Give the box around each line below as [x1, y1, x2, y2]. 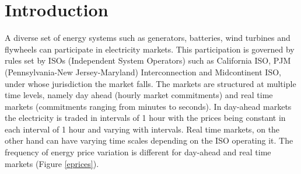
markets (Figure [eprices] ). [5, 157, 99, 169]
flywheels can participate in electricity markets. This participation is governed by [5, 43, 295, 55]
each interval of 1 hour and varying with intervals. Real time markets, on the [5, 123, 280, 135]
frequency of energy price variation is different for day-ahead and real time [5, 146, 271, 158]
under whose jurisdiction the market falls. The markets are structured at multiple [5, 77, 296, 89]
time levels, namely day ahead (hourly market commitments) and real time [5, 89, 273, 101]
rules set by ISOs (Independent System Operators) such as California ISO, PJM [5, 54, 291, 67]
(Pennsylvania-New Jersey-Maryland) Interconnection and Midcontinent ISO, [5, 65, 281, 78]
